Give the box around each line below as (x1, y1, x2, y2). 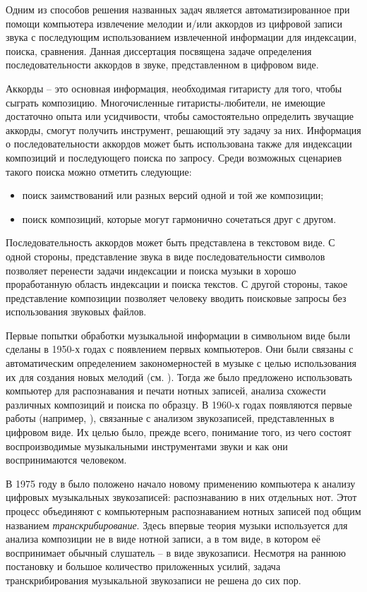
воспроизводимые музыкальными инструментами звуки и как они (6, 438, 288, 453)
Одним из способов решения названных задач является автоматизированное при (6, 2, 350, 16)
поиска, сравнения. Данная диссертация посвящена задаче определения (6, 43, 312, 58)
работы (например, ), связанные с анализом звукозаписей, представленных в (6, 411, 335, 425)
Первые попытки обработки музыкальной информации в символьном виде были (6, 327, 351, 342)
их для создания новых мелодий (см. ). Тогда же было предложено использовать (6, 369, 352, 384)
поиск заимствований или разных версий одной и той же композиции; (22, 188, 324, 203)
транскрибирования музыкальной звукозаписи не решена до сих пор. (6, 572, 301, 587)
